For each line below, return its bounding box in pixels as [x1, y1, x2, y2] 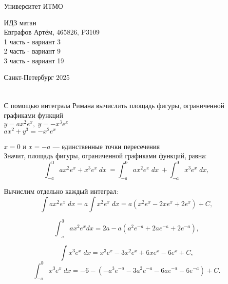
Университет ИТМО [4, 1, 63, 11]
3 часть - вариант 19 [4, 55, 64, 65]
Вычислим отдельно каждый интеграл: [4, 186, 118, 196]
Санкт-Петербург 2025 [4, 72, 70, 82]
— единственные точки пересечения [53, 141, 160, 151]
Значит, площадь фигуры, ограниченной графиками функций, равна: [4, 151, 207, 161]
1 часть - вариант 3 [4, 36, 61, 46]
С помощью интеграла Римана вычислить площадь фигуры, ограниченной [4, 100, 225, 111]
